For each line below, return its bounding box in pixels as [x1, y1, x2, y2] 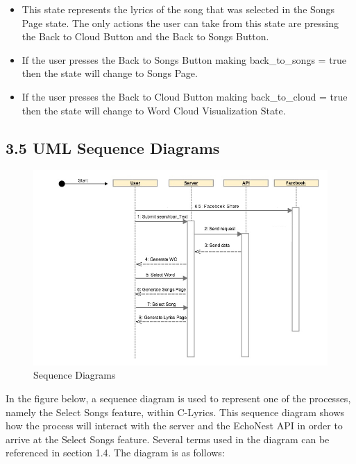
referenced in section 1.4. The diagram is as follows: [6, 445, 225, 460]
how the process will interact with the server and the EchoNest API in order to [6, 418, 343, 433]
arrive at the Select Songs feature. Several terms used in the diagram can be [6, 431, 330, 446]
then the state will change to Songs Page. [22, 66, 198, 80]
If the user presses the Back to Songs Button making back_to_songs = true [22, 52, 347, 67]
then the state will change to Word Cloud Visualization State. [22, 103, 286, 117]
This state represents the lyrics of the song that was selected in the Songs [22, 2, 335, 16]
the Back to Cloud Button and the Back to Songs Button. [22, 29, 269, 44]
